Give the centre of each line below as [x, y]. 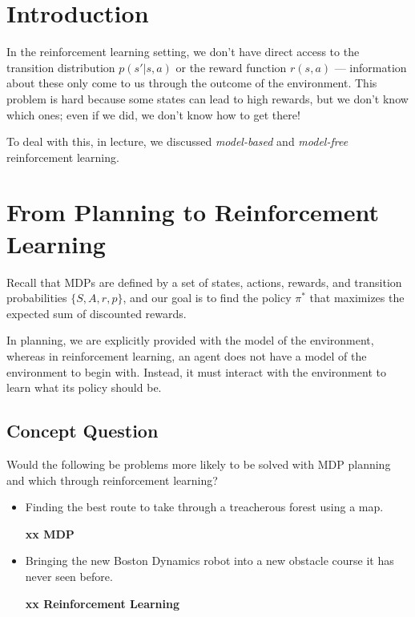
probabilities [37, 298]
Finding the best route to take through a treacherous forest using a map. [204, 507]
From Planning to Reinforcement [193, 212]
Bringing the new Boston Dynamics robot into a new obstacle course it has [210, 561]
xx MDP [50, 533]
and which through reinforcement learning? [112, 480]
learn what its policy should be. [84, 387]
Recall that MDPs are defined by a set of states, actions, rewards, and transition [204, 282]
